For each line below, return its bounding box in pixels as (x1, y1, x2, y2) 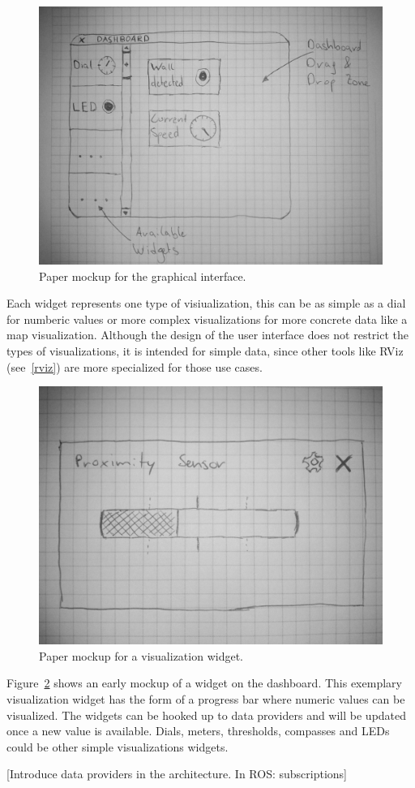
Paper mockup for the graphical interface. (39, 267, 246, 284)
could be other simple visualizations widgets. (6, 738, 229, 755)
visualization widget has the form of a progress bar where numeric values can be (6, 690, 405, 707)
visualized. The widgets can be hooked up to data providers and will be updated (6, 706, 407, 723)
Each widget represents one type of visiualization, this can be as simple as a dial (6, 295, 406, 312)
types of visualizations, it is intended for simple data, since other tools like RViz (6, 342, 404, 359)
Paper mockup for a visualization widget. (39, 647, 243, 664)
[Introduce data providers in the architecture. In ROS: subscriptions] (6, 765, 347, 782)
